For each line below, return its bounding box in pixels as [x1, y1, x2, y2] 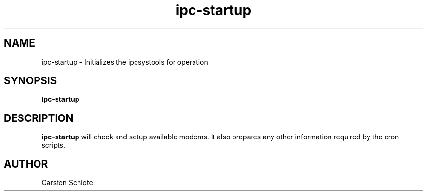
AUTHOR [4, 157, 48, 170]
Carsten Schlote [41, 178, 93, 187]
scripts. [41, 141, 66, 150]
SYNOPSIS [4, 75, 57, 87]
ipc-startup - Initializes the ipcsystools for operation [41, 58, 208, 66]
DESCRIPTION [4, 112, 74, 124]
